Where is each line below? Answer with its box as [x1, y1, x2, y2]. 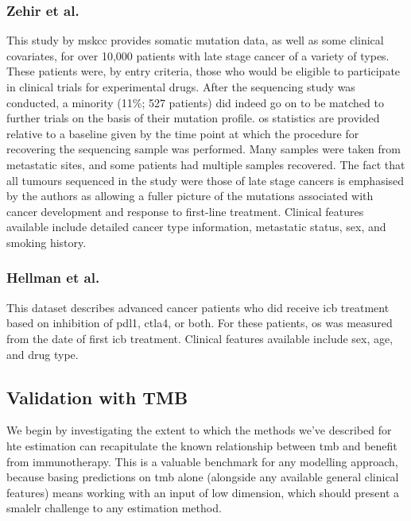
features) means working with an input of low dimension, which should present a [6, 484, 400, 500]
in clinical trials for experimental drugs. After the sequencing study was [6, 79, 355, 95]
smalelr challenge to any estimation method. [6, 500, 222, 516]
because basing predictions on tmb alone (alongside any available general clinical [6, 469, 399, 485]
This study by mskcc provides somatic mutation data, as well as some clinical [6, 32, 384, 48]
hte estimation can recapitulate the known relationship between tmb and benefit [6, 437, 397, 453]
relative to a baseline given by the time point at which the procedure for [6, 125, 359, 141]
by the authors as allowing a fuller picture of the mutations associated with [6, 187, 374, 204]
